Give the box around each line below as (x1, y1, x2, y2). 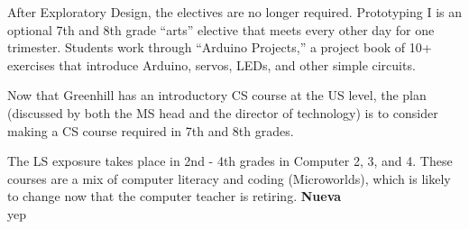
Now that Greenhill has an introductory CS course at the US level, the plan (7, 86, 427, 105)
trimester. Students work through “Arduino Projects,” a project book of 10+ (7, 38, 432, 57)
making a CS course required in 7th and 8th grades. (7, 121, 294, 140)
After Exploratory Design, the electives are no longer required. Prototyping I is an (7, 3, 462, 21)
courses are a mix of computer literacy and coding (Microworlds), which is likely (7, 169, 451, 188)
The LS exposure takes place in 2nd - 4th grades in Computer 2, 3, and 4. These (7, 151, 453, 170)
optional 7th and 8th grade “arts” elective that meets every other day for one (7, 20, 435, 39)
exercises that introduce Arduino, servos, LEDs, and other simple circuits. (7, 55, 416, 74)
